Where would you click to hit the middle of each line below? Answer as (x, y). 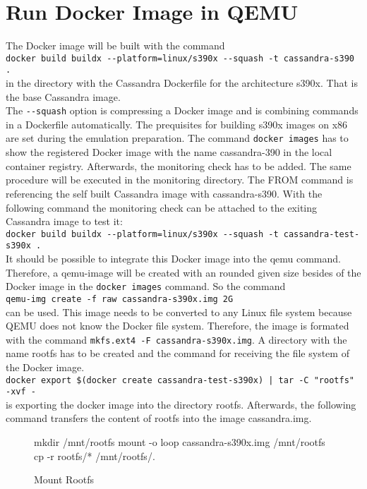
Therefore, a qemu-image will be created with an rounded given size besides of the (183, 272)
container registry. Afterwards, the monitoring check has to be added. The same (179, 165)
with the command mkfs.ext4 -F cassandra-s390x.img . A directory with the (176, 339)
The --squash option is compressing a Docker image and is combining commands (182, 110)
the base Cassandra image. (63, 96)
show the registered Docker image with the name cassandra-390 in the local (169, 152)
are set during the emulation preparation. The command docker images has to (177, 138)
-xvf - (21, 392)
